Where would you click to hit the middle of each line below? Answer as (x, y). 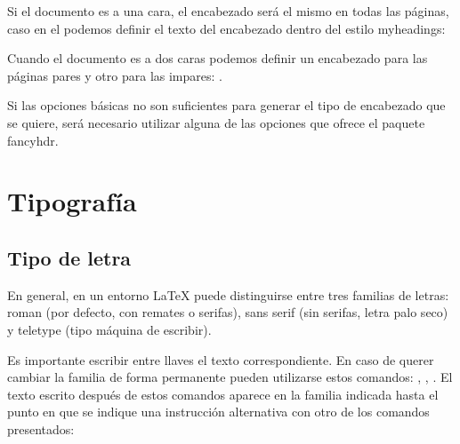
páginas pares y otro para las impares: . (115, 75)
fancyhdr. (33, 140)
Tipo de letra (69, 257)
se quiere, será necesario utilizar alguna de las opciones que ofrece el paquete (216, 122)
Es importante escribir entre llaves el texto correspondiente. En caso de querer (221, 359)
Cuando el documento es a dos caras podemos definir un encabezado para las (218, 58)
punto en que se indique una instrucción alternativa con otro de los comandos (218, 412)
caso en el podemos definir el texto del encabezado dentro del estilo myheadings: (226, 28)
